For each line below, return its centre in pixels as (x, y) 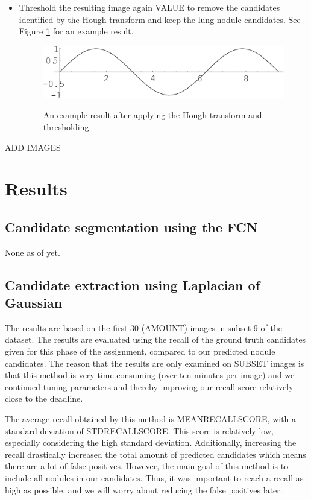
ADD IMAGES (33, 147)
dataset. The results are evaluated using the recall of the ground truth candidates (155, 339)
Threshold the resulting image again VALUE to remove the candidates (149, 7)
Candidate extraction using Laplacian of (133, 284)
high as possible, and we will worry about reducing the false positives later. (144, 489)
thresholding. (67, 126)
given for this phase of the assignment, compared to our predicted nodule (140, 351)
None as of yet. (33, 252)
